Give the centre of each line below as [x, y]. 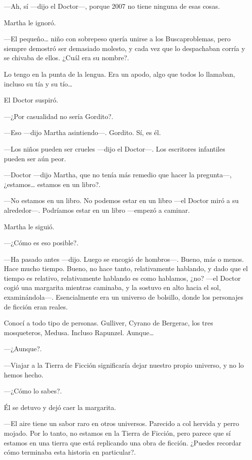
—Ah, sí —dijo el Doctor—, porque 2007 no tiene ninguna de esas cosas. [112, 6]
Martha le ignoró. [30, 22]
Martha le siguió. [29, 226]
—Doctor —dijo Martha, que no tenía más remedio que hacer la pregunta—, [118, 175]
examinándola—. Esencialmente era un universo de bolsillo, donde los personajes [124, 297]
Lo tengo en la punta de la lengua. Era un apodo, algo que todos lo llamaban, [119, 74]
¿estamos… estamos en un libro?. [52, 184]
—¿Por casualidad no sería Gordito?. [59, 116]
